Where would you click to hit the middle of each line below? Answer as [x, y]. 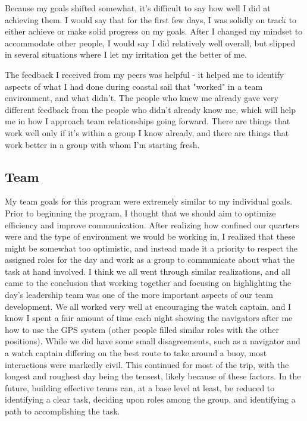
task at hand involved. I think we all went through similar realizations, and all [148, 271]
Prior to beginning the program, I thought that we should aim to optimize [140, 213]
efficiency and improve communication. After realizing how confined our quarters [152, 224]
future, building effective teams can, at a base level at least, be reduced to [140, 387]
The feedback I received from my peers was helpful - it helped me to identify [145, 74]
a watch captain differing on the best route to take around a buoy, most [136, 353]
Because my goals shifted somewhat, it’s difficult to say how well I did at [138, 8]
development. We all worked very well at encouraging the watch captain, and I [148, 306]
